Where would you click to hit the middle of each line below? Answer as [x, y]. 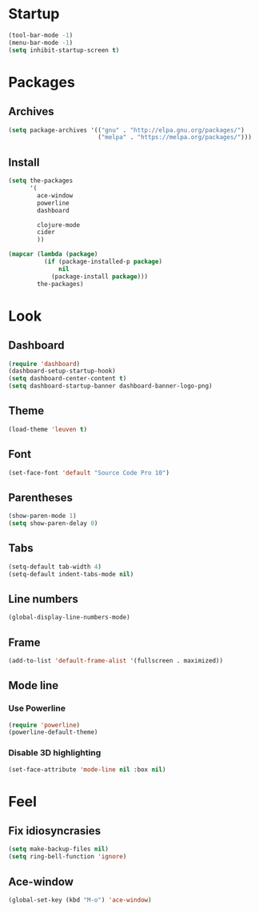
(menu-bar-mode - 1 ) [41, 42]
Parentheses [41, 498]
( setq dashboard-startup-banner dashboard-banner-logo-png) [111, 386]
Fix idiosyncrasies [55, 831]
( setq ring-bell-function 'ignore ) [68, 857]
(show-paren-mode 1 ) [43, 516]
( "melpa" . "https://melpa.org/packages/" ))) [174, 137]
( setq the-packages [41, 181]
